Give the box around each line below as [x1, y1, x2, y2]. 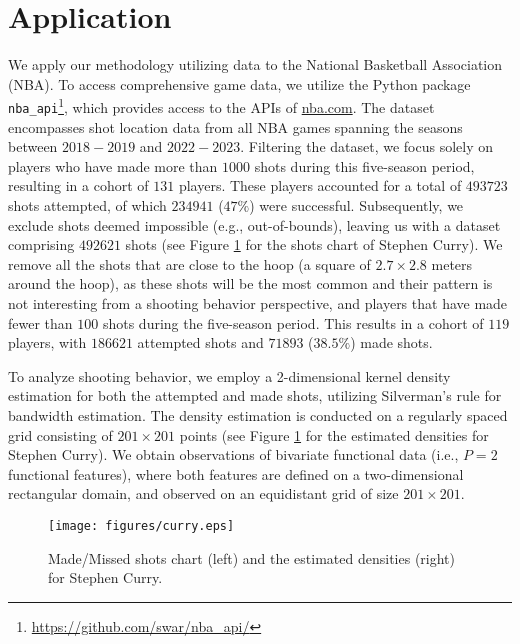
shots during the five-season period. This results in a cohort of [102, 312, 484, 333]
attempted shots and [137, 332, 264, 353]
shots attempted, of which [8, 195, 167, 215]
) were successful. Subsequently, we [249, 195, 464, 215]
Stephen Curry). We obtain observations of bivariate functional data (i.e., [8, 444, 459, 465]
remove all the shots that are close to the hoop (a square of [8, 253, 371, 274]
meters [431, 253, 473, 274]
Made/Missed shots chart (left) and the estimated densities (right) [48, 547, 455, 568]
